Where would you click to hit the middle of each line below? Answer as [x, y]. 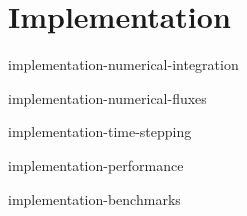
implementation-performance [96, 164]
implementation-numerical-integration [123, 64]
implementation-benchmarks [94, 198]
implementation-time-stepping [100, 131]
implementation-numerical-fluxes [107, 97]
